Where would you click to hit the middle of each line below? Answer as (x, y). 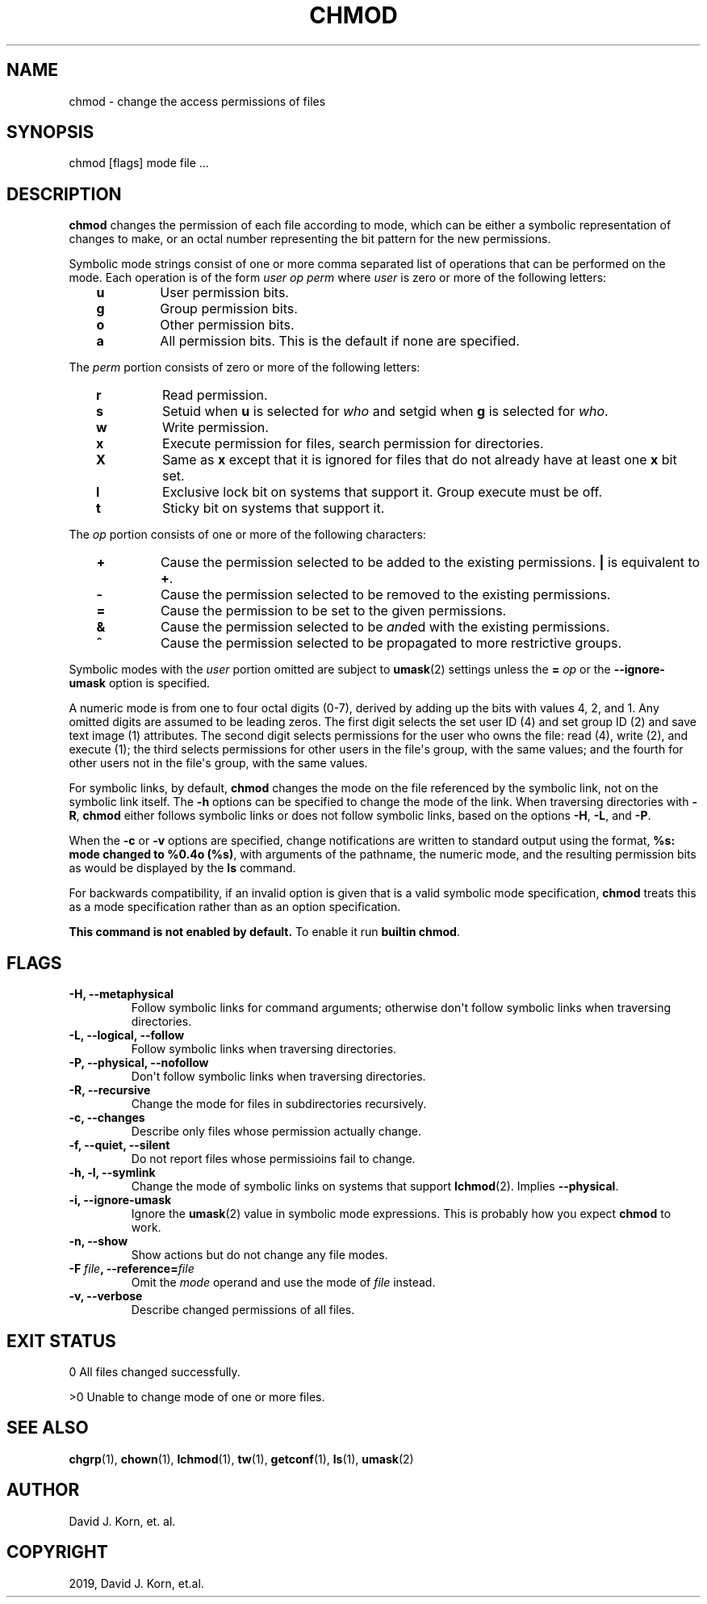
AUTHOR (43, 1490)
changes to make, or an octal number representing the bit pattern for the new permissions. (310, 239)
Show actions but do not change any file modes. (259, 1255)
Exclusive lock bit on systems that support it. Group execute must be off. (383, 492)
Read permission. (215, 395)
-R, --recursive (110, 1090)
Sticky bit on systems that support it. (274, 508)
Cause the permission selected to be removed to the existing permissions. (385, 595)
